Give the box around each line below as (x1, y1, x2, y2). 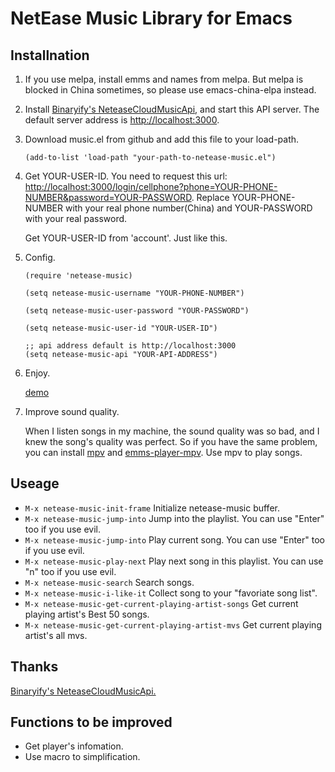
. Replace (191, 192, 230, 203)
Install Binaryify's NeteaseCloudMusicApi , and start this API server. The (24, 103, 320, 115)
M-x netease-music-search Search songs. (24, 576, 195, 588)
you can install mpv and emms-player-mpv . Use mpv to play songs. (24, 447, 303, 458)
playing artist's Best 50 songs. (24, 608, 150, 620)
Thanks (10, 658, 59, 676)
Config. (24, 252, 56, 263)
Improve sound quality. (24, 406, 120, 417)
